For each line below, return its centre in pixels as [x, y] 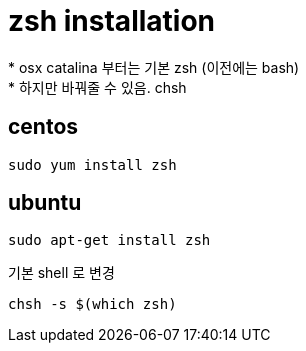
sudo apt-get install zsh [109, 240]
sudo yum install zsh [92, 164]
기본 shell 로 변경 [61, 273]
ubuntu [45, 203]
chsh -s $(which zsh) [92, 304]
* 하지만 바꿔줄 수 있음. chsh [97, 87]
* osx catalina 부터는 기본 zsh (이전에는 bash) [154, 67]
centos [43, 127]
